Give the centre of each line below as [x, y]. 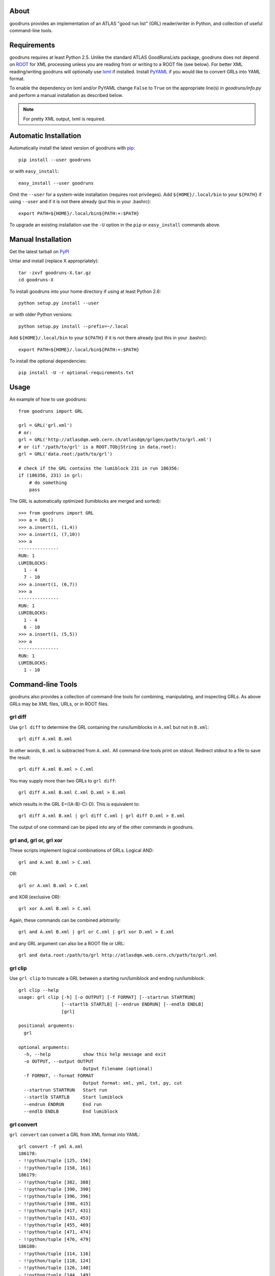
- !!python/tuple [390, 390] [55, 1189]
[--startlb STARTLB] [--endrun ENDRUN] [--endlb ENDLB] [132, 1004]
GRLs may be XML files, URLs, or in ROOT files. [59, 704]
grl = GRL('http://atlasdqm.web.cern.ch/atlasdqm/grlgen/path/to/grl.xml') [115, 440]
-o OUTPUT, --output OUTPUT [59, 1061]
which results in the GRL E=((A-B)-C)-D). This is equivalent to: [75, 804]
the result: [20, 757]
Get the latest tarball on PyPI [39, 252]
